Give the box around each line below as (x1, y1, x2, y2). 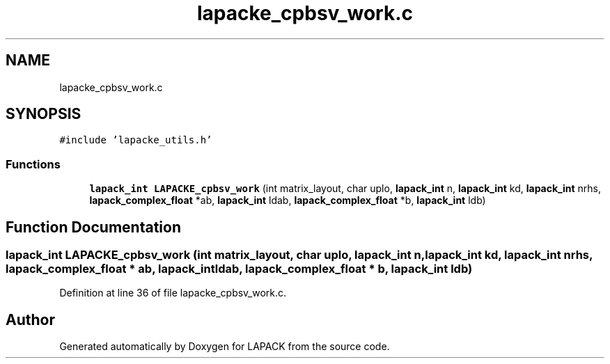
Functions (6, 157, 61, 171)
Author (6, 310, 55, 329)
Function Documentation (6, 218, 181, 236)
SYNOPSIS (6, 105, 81, 123)
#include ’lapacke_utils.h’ (59, 134, 212, 146)
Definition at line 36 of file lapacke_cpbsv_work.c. (59, 287, 287, 299)
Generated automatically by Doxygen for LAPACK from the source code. (59, 340, 390, 353)
